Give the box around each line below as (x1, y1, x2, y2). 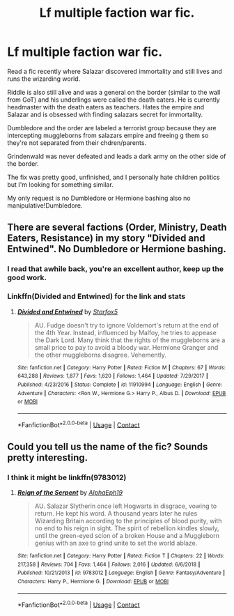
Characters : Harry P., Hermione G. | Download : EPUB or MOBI (17, 578, 169, 585)
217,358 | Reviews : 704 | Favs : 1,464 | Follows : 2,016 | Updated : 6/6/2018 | (17, 561, 201, 568)
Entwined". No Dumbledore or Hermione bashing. (7, 243, 226, 255)
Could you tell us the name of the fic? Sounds (7, 440, 208, 452)
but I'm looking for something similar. (7, 180, 114, 189)
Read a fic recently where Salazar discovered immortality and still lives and (7, 67, 223, 75)
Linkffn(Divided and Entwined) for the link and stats (7, 291, 186, 301)
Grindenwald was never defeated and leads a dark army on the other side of (7, 152, 226, 160)
